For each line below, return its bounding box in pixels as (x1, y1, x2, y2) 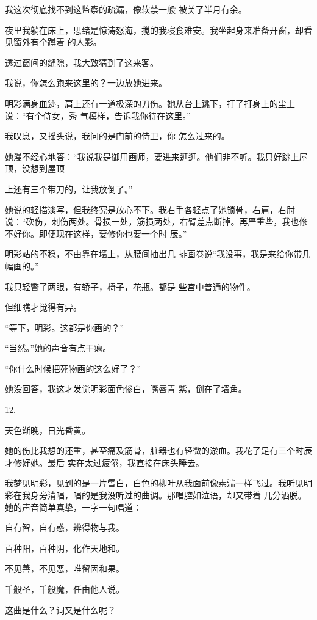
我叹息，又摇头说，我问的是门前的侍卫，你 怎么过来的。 (5, 129, 230, 142)
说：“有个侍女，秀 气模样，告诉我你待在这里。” (5, 109, 191, 122)
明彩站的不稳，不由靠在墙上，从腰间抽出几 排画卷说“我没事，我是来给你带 (5, 247, 302, 260)
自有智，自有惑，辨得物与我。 (5, 521, 124, 534)
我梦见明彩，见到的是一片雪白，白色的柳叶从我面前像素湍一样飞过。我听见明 (5, 476, 312, 489)
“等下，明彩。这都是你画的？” (5, 321, 124, 334)
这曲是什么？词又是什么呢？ (5, 603, 116, 616)
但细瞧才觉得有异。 (5, 301, 82, 313)
